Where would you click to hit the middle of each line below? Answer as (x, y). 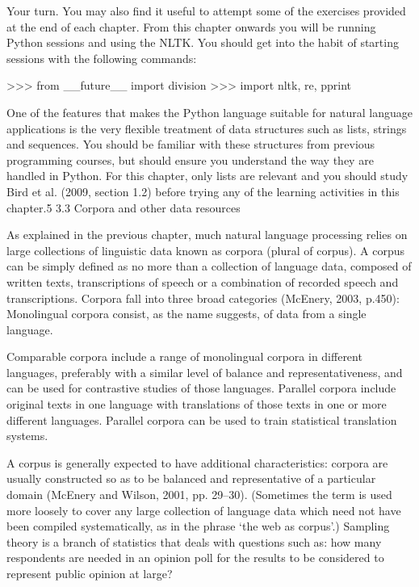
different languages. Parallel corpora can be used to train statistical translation (202, 419)
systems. (27, 436)
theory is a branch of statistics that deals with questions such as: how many (194, 541)
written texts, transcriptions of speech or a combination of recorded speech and (203, 281)
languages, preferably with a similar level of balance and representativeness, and (205, 372)
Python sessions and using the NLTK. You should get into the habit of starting (203, 42)
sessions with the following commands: (102, 58)
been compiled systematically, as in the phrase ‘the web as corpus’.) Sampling (198, 526)
